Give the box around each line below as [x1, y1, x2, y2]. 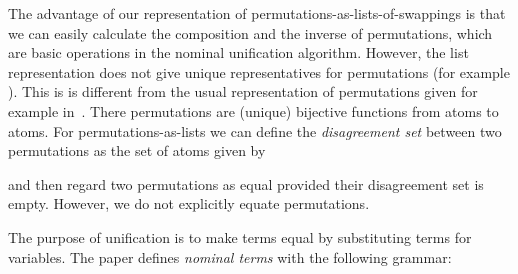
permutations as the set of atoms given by [8, 140, 266, 161]
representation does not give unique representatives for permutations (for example [8, 61, 510, 82]
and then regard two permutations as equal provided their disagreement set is [8, 173, 484, 194]
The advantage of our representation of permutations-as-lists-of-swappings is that [8, 3, 506, 23]
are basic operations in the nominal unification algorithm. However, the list [8, 42, 469, 63]
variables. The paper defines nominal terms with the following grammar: [8, 246, 452, 267]
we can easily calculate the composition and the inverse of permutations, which [8, 22, 493, 43]
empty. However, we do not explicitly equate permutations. [8, 193, 370, 214]
